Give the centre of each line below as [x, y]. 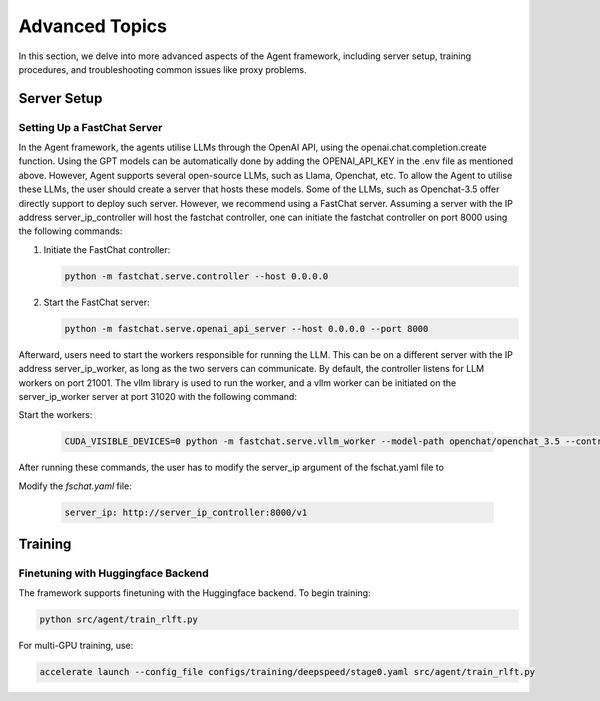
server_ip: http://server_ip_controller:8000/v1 [186, 512]
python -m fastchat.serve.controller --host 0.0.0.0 [196, 276]
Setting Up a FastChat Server [90, 127]
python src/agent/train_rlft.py [119, 619]
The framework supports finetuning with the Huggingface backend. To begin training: [194, 593]
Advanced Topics [92, 26]
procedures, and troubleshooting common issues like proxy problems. [162, 69]
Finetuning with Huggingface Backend [113, 573]
